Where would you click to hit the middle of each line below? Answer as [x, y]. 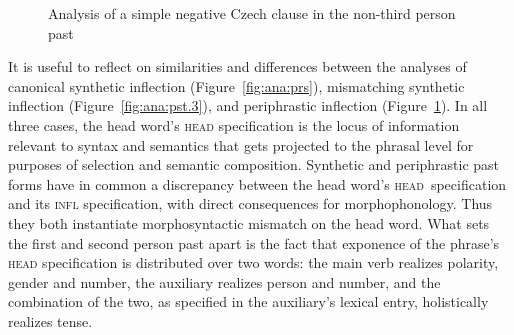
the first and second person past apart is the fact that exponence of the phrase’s [254, 242]
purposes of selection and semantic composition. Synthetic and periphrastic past [254, 164]
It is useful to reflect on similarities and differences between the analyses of [237, 66]
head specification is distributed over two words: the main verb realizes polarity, [253, 262]
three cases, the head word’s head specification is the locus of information [234, 124]
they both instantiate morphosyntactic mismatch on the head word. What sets [249, 222]
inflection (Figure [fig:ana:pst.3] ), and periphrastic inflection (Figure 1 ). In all [248, 105]
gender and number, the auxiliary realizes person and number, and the [224, 281]
